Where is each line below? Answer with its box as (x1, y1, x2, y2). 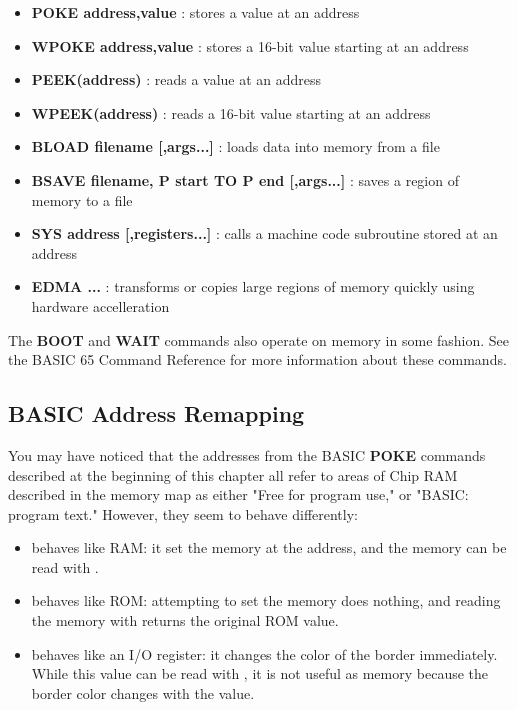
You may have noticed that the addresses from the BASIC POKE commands (8, 444, 486, 465)
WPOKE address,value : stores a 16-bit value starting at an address (31, 35, 469, 56)
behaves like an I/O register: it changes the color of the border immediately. (31, 643, 498, 664)
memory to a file (31, 189, 133, 210)
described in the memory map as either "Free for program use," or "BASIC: (8, 484, 469, 505)
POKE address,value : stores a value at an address (31, 2, 360, 22)
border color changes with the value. (31, 682, 255, 703)
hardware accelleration (31, 295, 170, 316)
